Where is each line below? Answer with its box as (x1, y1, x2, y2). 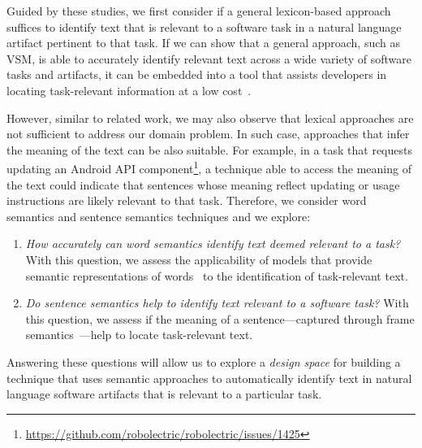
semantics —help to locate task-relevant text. (25, 326, 253, 343)
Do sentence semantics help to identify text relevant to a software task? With (25, 294, 409, 311)
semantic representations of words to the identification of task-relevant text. (25, 267, 408, 284)
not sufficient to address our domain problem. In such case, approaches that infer (6, 125, 410, 142)
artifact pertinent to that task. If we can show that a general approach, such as (6, 34, 401, 51)
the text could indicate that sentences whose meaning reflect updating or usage (6, 176, 400, 193)
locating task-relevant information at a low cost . (6, 81, 252, 98)
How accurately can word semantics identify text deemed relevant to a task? (25, 235, 401, 252)
